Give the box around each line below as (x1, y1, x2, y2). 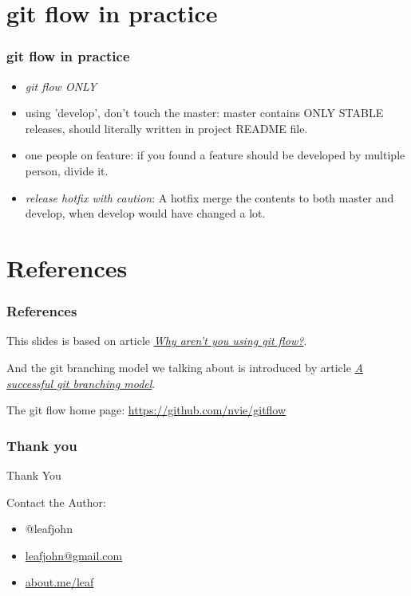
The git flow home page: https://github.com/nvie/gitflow (6, 402, 287, 418)
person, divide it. (25, 162, 109, 178)
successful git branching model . (6, 374, 156, 391)
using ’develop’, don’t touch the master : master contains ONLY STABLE (25, 104, 384, 121)
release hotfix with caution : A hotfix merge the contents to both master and (25, 189, 394, 206)
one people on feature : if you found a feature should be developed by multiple (25, 147, 405, 163)
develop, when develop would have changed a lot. (25, 205, 266, 222)
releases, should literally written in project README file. (25, 120, 308, 136)
